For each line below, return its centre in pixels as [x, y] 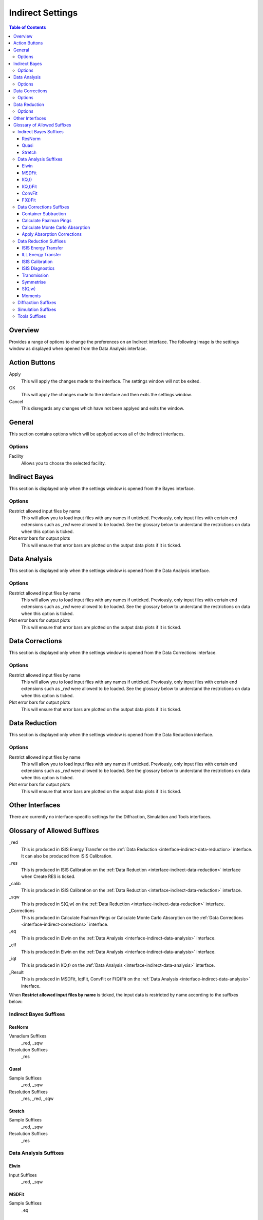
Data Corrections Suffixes [44, 207]
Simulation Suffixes [37, 309]
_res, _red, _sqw [37, 1098]
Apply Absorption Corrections [52, 234]
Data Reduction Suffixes [42, 241]
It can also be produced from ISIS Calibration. [67, 856]
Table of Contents [28, 27]
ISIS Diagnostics [38, 268]
